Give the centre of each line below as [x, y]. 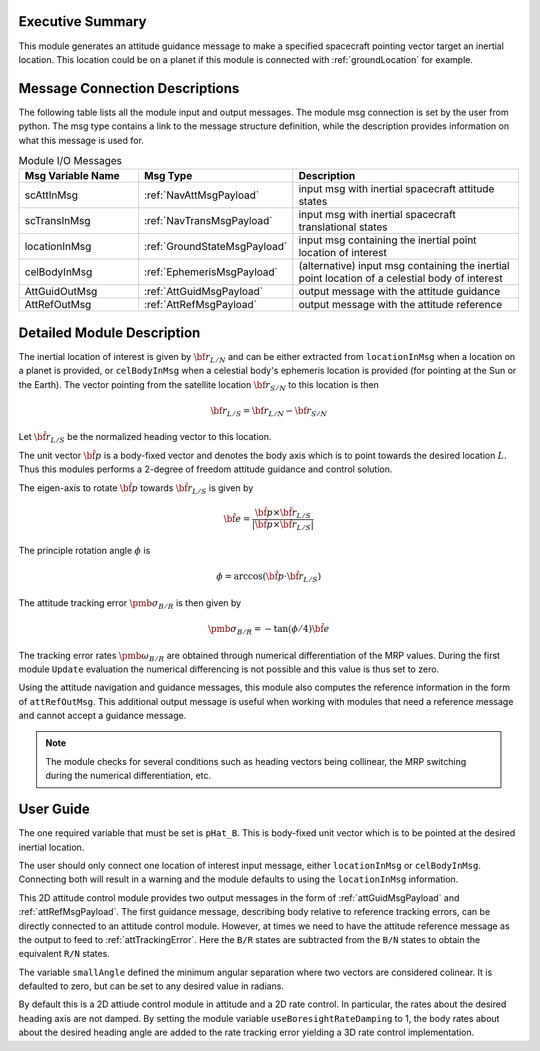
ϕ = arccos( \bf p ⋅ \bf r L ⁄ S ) [269, 578]
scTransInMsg [57, 221]
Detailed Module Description [109, 332]
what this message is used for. [81, 140]
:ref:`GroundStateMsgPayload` [215, 247]
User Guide [54, 809]
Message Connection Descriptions [129, 88]
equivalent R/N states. [64, 954]
